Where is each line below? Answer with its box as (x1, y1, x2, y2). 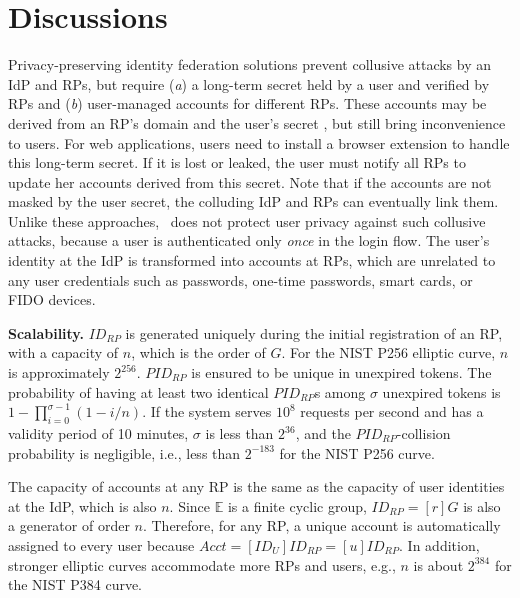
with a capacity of (8, 342, 119, 363)
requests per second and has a (300, 401, 484, 422)
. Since (169, 495, 211, 516)
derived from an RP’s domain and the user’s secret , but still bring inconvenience (8, 112, 506, 133)
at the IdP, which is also (8, 495, 157, 516)
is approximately (8, 362, 110, 383)
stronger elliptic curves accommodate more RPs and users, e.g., (8, 554, 396, 575)
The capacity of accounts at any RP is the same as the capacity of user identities (8, 476, 505, 497)
